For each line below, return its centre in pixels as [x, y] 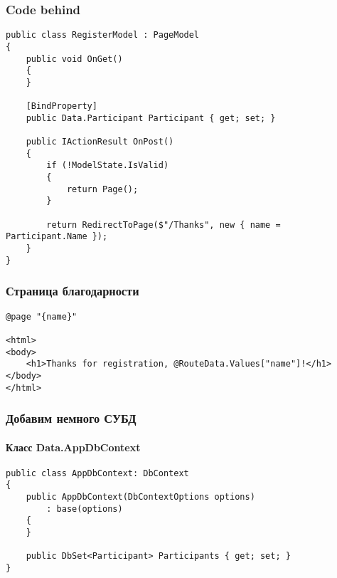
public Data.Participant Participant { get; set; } [151, 118]
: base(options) [85, 509]
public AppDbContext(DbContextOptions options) [140, 497]
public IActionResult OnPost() [100, 142]
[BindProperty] [61, 106]
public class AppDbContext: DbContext [97, 473]
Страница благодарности [73, 291]
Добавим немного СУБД [71, 418]
